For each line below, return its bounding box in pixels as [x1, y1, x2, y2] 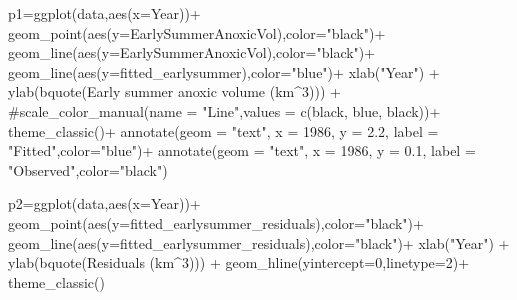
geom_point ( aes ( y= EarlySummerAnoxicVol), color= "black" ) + [8, 22, 386, 43]
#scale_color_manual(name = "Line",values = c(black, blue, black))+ [8, 100, 441, 121]
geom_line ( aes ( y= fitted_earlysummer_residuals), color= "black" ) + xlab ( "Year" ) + [8, 232, 510, 253]
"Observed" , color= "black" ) [8, 159, 168, 180]
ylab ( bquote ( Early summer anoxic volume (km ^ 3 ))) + [8, 81, 341, 102]
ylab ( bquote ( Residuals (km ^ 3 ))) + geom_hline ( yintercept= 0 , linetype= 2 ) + [8, 252, 470, 273]
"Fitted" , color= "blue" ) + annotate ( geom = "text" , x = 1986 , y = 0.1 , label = [8, 140, 476, 161]
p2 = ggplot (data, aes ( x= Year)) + [8, 193, 201, 214]
